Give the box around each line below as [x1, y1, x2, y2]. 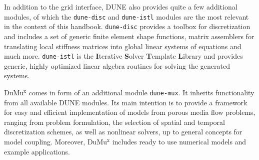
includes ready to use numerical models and [112, 136, 246, 146]
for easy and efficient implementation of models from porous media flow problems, [4, 107, 255, 117]
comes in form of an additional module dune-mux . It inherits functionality [28, 87, 254, 97]
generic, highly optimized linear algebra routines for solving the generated [4, 60, 230, 71]
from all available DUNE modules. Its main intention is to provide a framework [4, 97, 247, 107]
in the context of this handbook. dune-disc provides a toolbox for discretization [4, 21, 250, 32]
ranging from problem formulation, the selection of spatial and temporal [4, 116, 225, 127]
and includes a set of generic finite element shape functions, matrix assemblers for [4, 31, 254, 41]
